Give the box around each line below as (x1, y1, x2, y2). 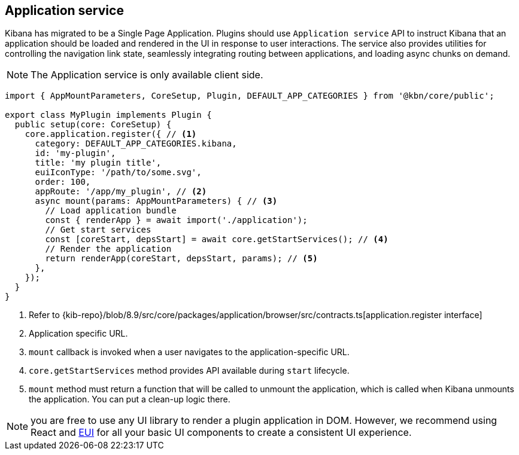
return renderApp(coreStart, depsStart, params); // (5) (45, 254, 318, 264)
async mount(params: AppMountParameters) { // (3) (35, 196, 278, 206)
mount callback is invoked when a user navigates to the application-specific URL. (29, 347, 350, 358)
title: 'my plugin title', (35, 158, 162, 168)
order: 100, (35, 177, 91, 187)
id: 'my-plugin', (35, 148, 116, 158)
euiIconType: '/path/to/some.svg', (35, 167, 202, 178)
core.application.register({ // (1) (25, 129, 197, 139)
